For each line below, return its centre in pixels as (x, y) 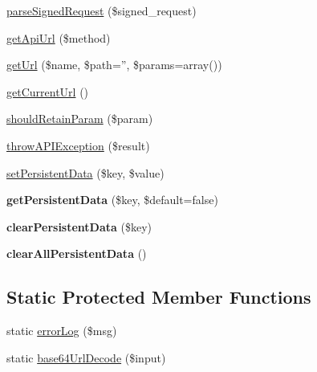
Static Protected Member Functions (159, 297)
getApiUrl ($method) (59, 37)
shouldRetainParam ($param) (80, 119)
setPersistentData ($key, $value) (85, 172)
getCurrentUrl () (48, 91)
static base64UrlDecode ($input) (86, 357)
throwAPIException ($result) (78, 145)
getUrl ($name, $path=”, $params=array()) (114, 65)
